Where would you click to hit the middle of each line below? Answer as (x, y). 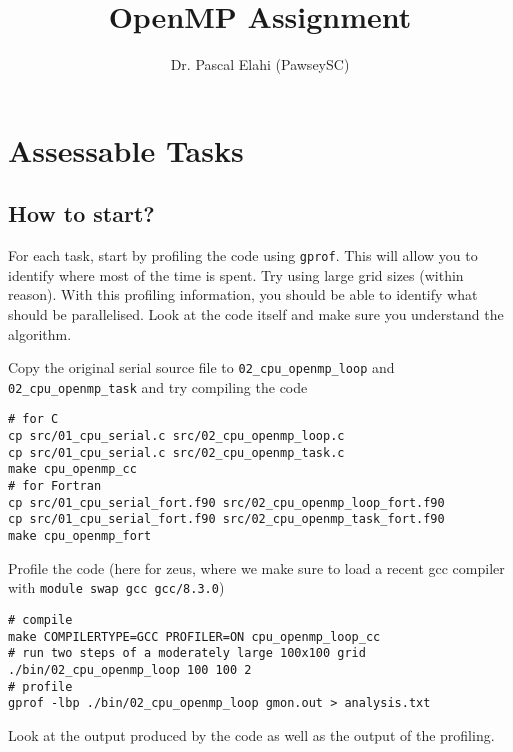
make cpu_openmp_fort (80, 536)
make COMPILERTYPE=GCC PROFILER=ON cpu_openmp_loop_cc (194, 636)
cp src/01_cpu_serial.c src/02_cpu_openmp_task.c (176, 452)
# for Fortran (55, 486)
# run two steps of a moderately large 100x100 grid (187, 653)
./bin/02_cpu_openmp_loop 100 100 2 (130, 669)
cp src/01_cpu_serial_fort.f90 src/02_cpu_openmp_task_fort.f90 (226, 519)
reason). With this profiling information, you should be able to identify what (243, 294)
